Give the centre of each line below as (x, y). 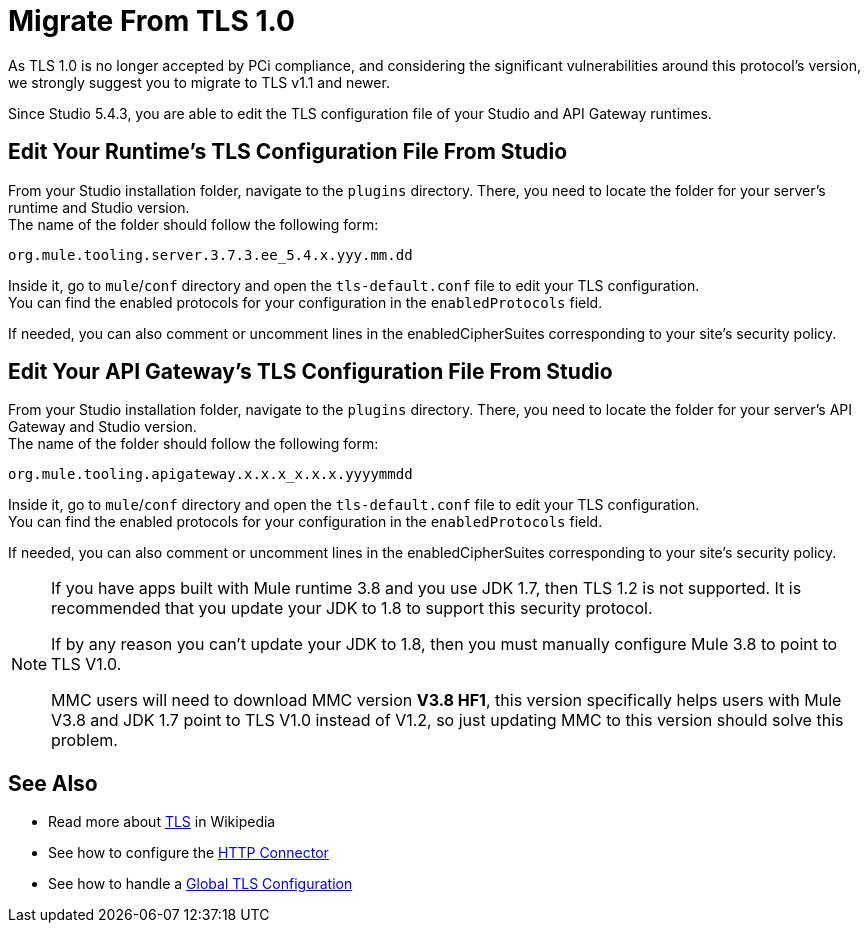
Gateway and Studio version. (102, 427)
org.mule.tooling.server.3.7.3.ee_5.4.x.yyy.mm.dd (210, 254)
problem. (84, 740)
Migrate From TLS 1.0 (151, 21)
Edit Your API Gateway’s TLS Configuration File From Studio (310, 372)
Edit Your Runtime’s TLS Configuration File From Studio (288, 152)
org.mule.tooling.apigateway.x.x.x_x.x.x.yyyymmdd (210, 474)
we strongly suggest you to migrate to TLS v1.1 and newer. (199, 82)
